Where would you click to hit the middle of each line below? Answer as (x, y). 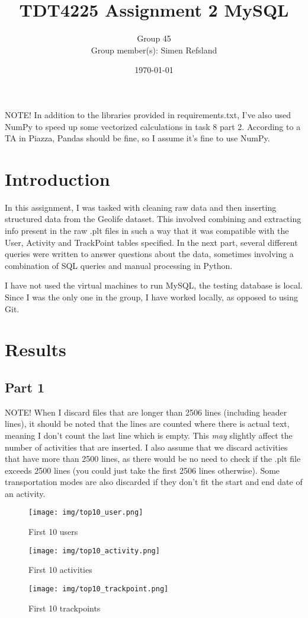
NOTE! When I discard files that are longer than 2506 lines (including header (146, 412)
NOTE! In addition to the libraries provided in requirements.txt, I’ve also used (148, 114)
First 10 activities (60, 570)
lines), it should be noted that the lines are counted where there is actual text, (147, 424)
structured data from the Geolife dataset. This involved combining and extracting (153, 219)
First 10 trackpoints (65, 608)
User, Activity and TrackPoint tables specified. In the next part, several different (151, 242)
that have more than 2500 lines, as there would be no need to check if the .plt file (153, 459)
